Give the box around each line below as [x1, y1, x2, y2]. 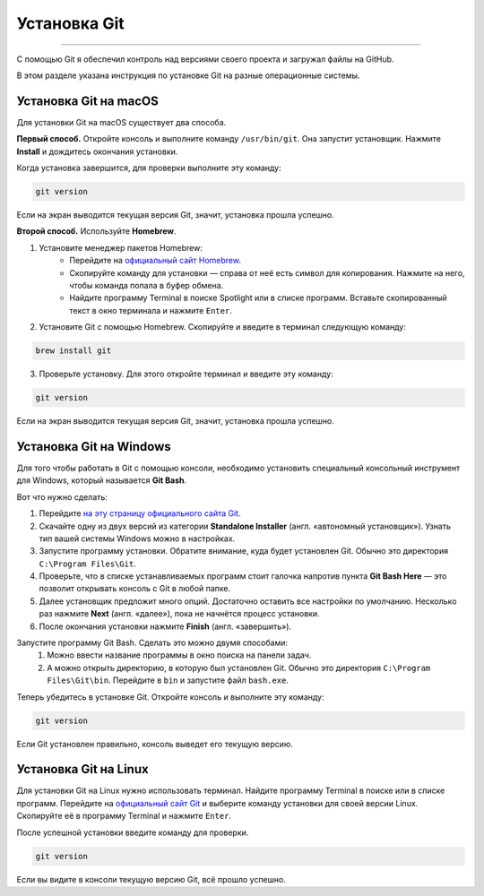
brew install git [35, 346, 112, 356]
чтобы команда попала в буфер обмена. [69, 280, 224, 290]
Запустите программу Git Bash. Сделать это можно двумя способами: [16, 637, 289, 649]
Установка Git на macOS [16, 93, 159, 108]
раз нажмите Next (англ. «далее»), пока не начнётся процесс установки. [39, 608, 320, 619]
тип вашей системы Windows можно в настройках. [39, 533, 236, 544]
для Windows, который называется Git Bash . [16, 475, 187, 486]
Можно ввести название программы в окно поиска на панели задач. [47, 650, 312, 660]
